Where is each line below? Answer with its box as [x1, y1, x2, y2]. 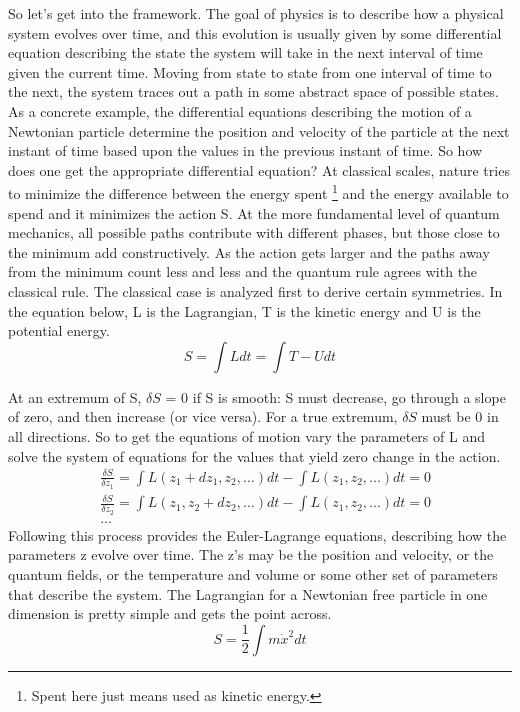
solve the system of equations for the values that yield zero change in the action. [8, 445, 501, 466]
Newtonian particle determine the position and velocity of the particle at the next [8, 120, 510, 141]
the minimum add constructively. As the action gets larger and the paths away [8, 241, 490, 262]
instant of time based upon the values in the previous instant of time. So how [8, 140, 483, 161]
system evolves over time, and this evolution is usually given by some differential [8, 22, 502, 43]
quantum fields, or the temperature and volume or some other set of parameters [8, 563, 498, 584]
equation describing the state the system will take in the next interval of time [8, 42, 483, 63]
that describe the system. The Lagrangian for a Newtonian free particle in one [8, 583, 488, 604]
